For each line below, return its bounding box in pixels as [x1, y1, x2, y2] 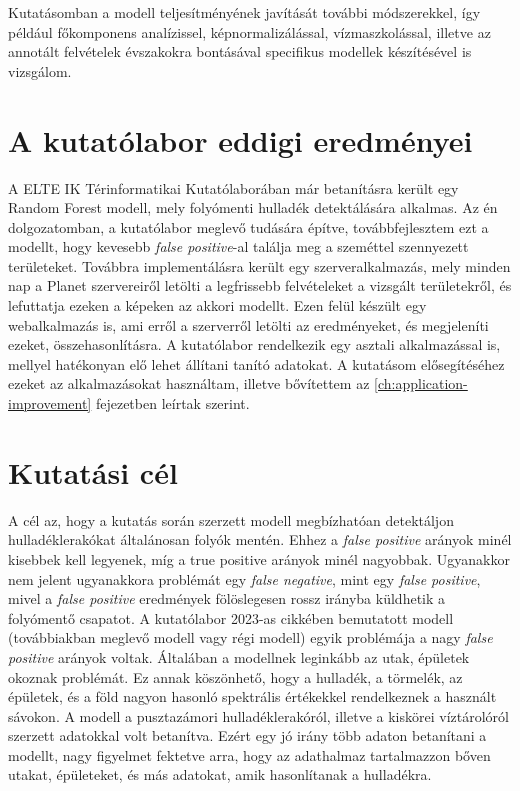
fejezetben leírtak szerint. [95, 393, 250, 414]
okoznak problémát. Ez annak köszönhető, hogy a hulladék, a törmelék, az [8, 666, 463, 687]
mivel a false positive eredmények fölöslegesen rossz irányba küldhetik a [8, 588, 446, 609]
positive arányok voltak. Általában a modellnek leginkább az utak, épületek [8, 646, 470, 667]
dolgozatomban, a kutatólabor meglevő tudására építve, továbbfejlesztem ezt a [8, 216, 489, 237]
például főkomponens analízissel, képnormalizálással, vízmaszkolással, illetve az [8, 21, 491, 42]
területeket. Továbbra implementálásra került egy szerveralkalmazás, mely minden [8, 255, 511, 276]
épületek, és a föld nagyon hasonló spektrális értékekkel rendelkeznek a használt [8, 686, 497, 707]
